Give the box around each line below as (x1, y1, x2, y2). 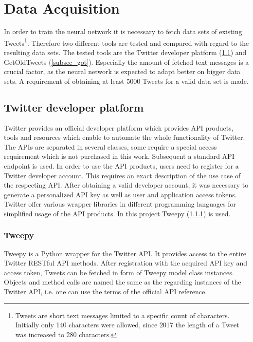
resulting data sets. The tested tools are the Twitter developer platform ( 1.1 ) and (4, 47, 247, 57)
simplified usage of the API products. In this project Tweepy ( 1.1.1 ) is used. (4, 208, 231, 218)
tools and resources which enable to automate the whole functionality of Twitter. (4, 132, 245, 142)
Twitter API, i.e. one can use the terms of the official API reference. (4, 286, 207, 297)
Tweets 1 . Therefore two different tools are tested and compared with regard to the (4, 36, 249, 48)
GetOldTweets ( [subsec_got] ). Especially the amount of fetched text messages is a (4, 57, 249, 67)
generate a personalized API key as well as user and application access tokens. (4, 189, 237, 199)
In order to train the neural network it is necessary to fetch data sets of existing (4, 26, 242, 37)
